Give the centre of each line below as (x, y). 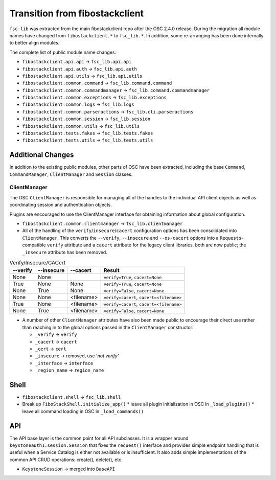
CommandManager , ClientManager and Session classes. (71, 174)
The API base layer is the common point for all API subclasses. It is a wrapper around (99, 438)
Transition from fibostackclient (77, 13)
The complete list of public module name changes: (63, 52)
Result (111, 270)
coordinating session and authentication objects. (61, 205)
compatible (34, 245)
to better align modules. (34, 43)
